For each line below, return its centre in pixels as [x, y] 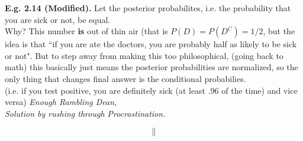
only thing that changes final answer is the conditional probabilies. [125, 78]
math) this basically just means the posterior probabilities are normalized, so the [151, 67]
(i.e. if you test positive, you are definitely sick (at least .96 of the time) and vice [151, 90]
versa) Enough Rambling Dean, [61, 102]
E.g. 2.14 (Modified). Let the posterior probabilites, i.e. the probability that [148, 8]
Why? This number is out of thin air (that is [86, 31]
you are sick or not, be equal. [58, 19]
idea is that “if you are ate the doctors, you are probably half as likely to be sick [151, 44]
